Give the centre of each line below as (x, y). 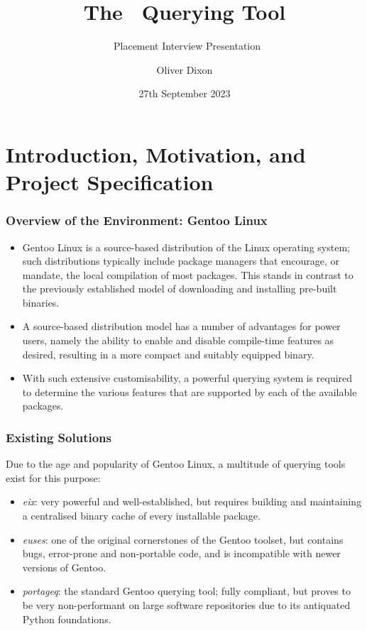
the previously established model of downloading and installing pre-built (180, 289)
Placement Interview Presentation (187, 46)
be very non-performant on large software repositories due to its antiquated (186, 605)
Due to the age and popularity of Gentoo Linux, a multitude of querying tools (176, 464)
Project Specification (110, 182)
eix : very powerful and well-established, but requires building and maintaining (192, 501)
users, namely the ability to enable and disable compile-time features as (178, 340)
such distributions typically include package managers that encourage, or (181, 261)
